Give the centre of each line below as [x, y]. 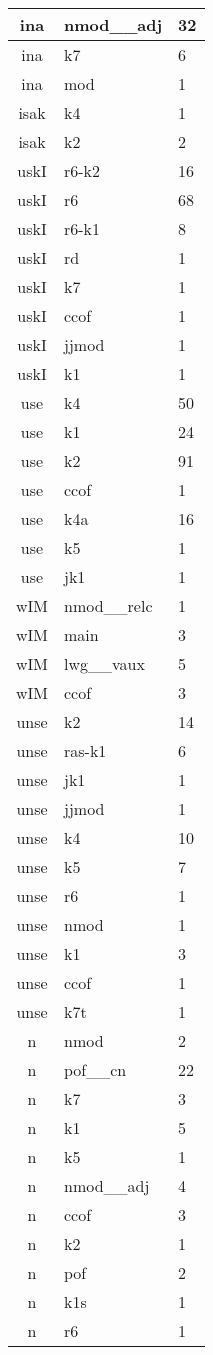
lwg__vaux [104, 663]
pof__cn [95, 1069]
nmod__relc [108, 605]
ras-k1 [85, 750]
